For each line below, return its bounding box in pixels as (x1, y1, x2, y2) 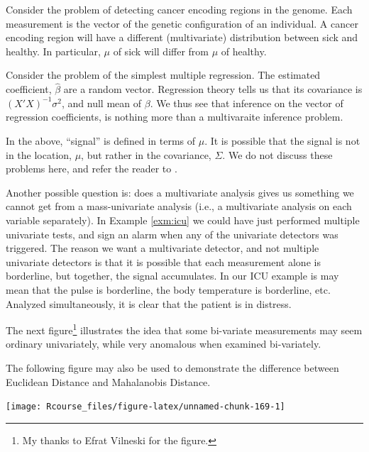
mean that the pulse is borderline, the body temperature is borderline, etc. (6, 282, 331, 297)
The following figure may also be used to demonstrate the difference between (6, 360, 339, 375)
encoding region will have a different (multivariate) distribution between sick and (6, 30, 358, 45)
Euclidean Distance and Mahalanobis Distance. (6, 374, 211, 389)
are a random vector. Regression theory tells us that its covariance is (63, 82, 363, 97)
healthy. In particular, (6, 43, 101, 58)
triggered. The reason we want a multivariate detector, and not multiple (6, 241, 319, 255)
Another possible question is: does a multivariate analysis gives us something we (6, 184, 354, 199)
